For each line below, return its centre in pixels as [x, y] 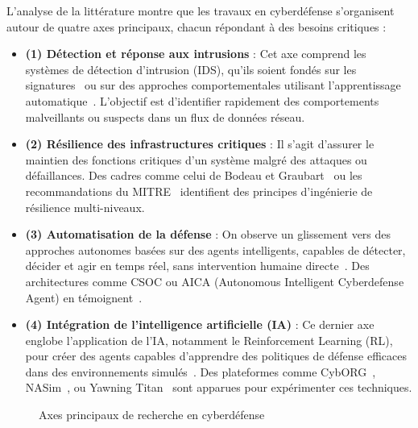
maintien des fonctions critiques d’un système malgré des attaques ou [196, 159]
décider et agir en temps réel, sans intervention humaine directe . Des [197, 266]
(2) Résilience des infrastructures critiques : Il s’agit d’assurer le [200, 144]
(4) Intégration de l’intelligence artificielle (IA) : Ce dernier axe [200, 324]
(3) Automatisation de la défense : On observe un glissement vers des [208, 234]
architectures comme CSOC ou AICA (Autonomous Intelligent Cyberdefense [215, 281]
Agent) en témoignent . [84, 297]
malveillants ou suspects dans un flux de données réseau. [165, 116]
